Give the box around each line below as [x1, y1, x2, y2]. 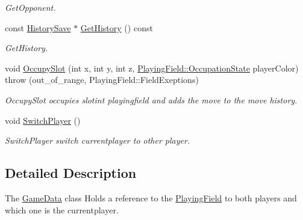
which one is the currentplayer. [5, 203, 119, 216]
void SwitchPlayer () [5, 114, 81, 126]
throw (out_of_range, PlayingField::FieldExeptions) [5, 73, 199, 86]
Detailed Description [5, 163, 137, 182]
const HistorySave [5, 21, 71, 34]
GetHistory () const [80, 21, 153, 34]
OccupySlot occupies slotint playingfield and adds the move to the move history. [5, 93, 298, 106]
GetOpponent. [5, 1, 56, 13]
